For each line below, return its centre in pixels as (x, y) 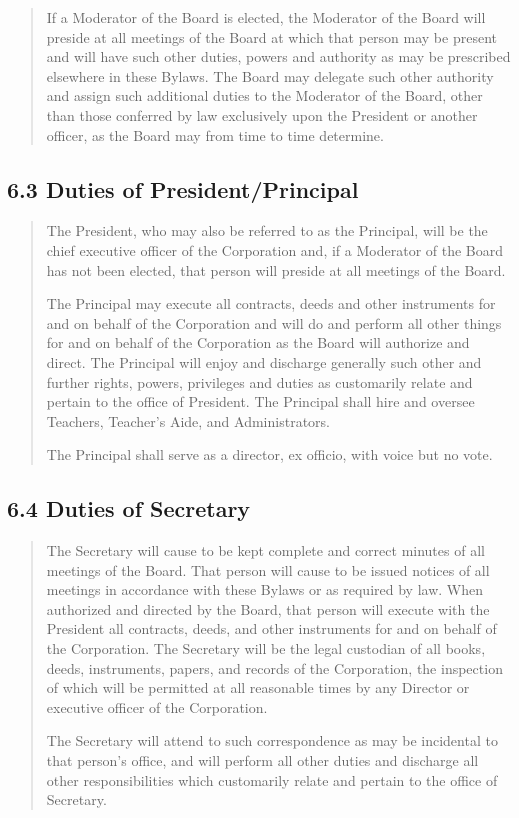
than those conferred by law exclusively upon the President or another (262, 114)
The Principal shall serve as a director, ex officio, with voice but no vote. (269, 454)
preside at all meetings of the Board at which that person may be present (271, 36)
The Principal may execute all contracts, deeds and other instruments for (271, 303)
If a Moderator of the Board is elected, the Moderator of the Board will (266, 17)
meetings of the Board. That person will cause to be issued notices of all (268, 569)
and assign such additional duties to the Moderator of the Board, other (264, 95)
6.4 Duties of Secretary (129, 508)
